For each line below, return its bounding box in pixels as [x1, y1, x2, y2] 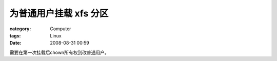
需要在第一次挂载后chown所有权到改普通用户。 [9, 49, 110, 55]
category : [9, 26, 31, 32]
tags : [9, 32, 21, 38]
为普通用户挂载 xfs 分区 [9, 8, 109, 19]
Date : [9, 40, 22, 46]
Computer [50, 26, 71, 32]
